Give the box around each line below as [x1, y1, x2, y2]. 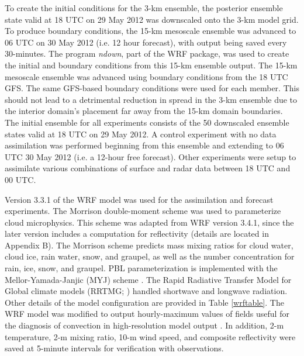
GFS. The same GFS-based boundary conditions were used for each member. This [5, 82, 299, 94]
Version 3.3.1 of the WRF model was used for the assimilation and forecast [5, 193, 274, 205]
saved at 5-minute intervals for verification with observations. [5, 342, 224, 354]
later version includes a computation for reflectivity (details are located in [5, 227, 269, 240]
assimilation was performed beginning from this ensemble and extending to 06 [5, 139, 284, 151]
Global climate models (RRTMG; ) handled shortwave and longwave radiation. [5, 285, 288, 297]
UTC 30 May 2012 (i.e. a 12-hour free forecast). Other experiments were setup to [5, 150, 296, 163]
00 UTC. [5, 173, 36, 185]
